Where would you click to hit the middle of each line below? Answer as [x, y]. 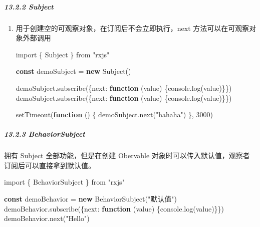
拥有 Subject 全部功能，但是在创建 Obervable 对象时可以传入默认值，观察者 [127, 155]
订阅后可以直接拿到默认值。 [50, 165]
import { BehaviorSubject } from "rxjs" [64, 182]
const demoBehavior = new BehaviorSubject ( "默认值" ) [90, 199]
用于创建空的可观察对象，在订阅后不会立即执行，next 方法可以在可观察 [133, 28]
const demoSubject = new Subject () [73, 71]
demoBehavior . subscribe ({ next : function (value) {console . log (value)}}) [114, 208]
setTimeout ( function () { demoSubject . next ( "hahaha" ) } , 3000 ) [114, 114]
